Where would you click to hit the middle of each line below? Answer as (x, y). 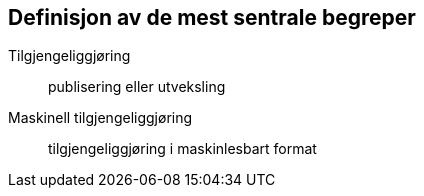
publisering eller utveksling (137, 87)
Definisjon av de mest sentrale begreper (212, 17)
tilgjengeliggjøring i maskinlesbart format (182, 149)
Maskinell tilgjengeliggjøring (100, 118)
